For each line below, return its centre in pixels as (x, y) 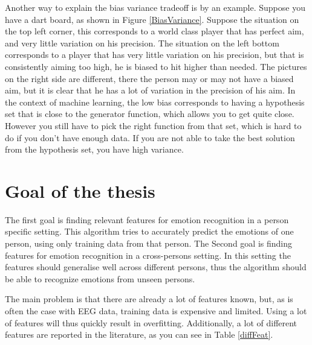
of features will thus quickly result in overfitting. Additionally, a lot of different (151, 322)
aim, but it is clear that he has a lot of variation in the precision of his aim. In (150, 90)
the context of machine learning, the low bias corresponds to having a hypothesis (155, 102)
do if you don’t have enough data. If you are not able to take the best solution (150, 137)
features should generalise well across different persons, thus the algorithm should (156, 267)
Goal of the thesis (80, 190)
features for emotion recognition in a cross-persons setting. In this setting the (148, 255)
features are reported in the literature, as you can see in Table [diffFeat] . (139, 334)
